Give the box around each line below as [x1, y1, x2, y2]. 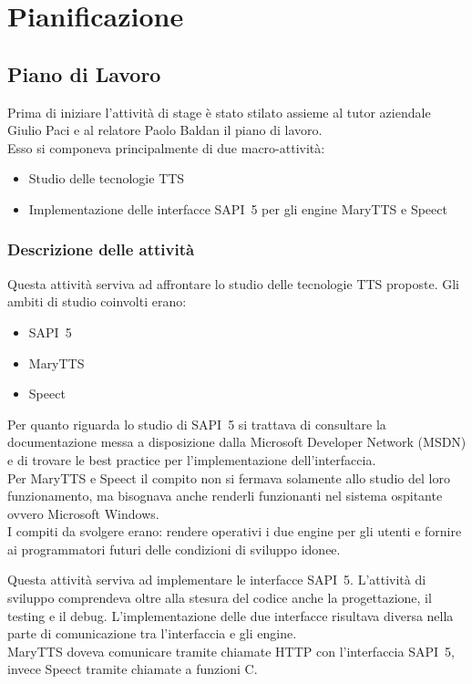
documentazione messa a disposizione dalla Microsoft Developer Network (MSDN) [7, 432, 467, 451]
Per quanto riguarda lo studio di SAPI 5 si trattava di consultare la [7, 414, 386, 433]
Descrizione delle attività [7, 238, 195, 261]
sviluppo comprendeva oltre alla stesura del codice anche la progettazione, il [7, 588, 432, 607]
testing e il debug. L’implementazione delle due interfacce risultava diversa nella [7, 606, 454, 625]
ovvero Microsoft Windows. [7, 503, 159, 523]
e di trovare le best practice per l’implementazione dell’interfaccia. [7, 450, 376, 469]
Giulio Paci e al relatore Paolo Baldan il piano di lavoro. [7, 120, 323, 140]
